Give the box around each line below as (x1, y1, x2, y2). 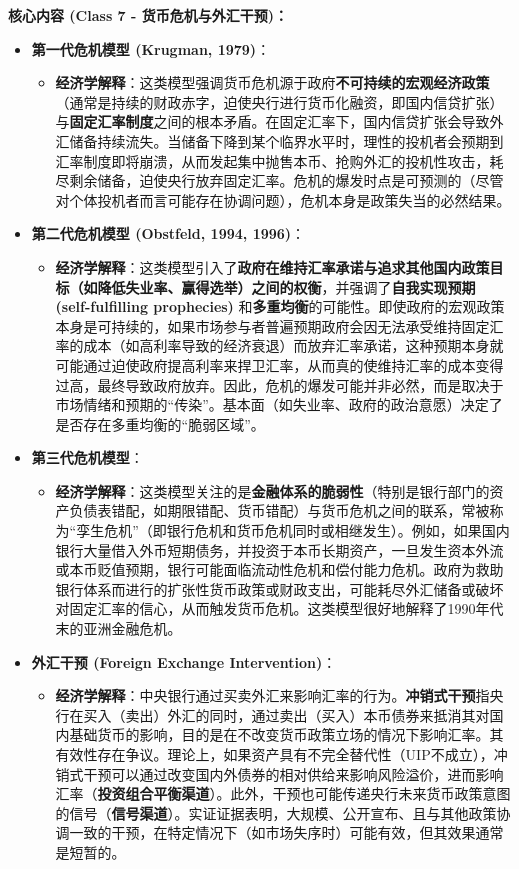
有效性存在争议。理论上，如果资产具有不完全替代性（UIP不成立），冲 (55, 744, 508, 764)
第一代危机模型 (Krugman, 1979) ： (31, 38, 271, 59)
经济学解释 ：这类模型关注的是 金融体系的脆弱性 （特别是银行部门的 (55, 480, 490, 501)
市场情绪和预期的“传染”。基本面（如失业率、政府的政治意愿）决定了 (55, 394, 503, 415)
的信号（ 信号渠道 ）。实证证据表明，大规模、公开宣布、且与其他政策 (55, 802, 497, 823)
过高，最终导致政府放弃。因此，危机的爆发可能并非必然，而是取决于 (55, 374, 504, 395)
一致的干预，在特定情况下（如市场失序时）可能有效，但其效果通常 (69, 822, 504, 843)
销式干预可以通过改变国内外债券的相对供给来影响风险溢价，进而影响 (55, 763, 504, 784)
